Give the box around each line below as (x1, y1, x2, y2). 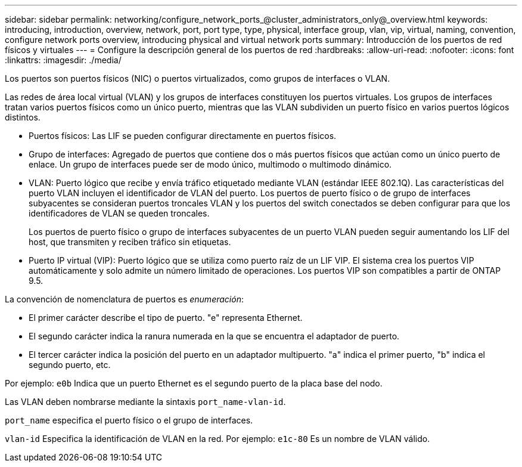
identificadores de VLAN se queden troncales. (29, 208, 210, 218)
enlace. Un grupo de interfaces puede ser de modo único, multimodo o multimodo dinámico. (29, 159, 392, 169)
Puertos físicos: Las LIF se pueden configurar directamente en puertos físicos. (29, 131, 337, 141)
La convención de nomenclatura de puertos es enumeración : (5, 294, 244, 304)
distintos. (5, 112, 41, 122)
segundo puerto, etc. (29, 360, 111, 370)
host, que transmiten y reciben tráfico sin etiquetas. (29, 237, 231, 247)
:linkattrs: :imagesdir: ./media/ (5, 55, 122, 65)
